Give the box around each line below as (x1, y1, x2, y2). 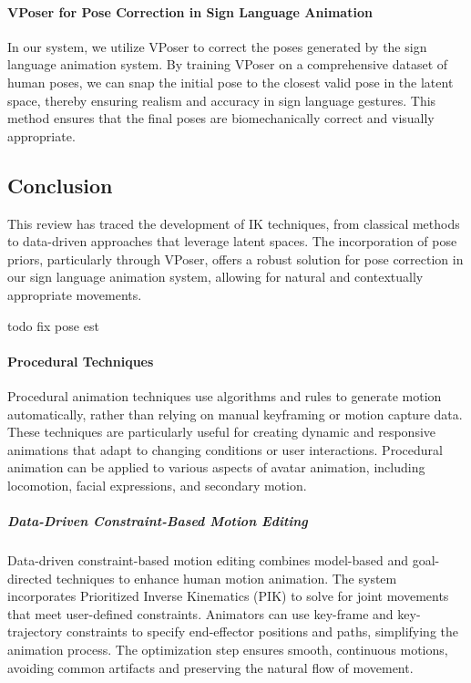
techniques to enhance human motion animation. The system (56, 568, 397, 587)
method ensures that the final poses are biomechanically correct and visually (7, 109, 435, 128)
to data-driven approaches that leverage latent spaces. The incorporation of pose (7, 232, 457, 251)
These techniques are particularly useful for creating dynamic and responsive (7, 422, 436, 441)
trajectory (7, 622, 63, 641)
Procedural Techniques (7, 351, 154, 370)
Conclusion (7, 171, 113, 199)
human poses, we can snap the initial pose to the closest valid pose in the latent (7, 72, 454, 91)
